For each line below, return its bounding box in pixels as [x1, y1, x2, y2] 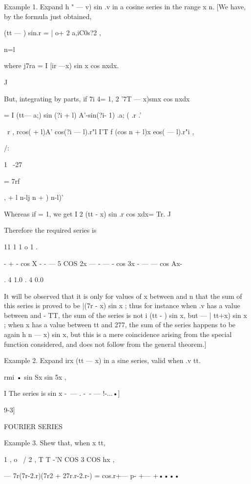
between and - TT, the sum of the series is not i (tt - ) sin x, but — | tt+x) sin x [4, 310, 247, 320]
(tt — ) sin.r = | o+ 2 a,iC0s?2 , [4, 27, 101, 38]
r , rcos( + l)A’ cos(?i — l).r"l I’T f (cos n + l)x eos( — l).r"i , [7, 126, 194, 136]
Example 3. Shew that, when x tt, [4, 437, 105, 448]
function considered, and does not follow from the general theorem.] [4, 339, 207, 349]
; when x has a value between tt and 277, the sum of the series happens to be [4, 319, 236, 330]
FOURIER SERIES [4, 421, 63, 431]
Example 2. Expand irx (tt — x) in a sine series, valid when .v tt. [4, 355, 201, 365]
